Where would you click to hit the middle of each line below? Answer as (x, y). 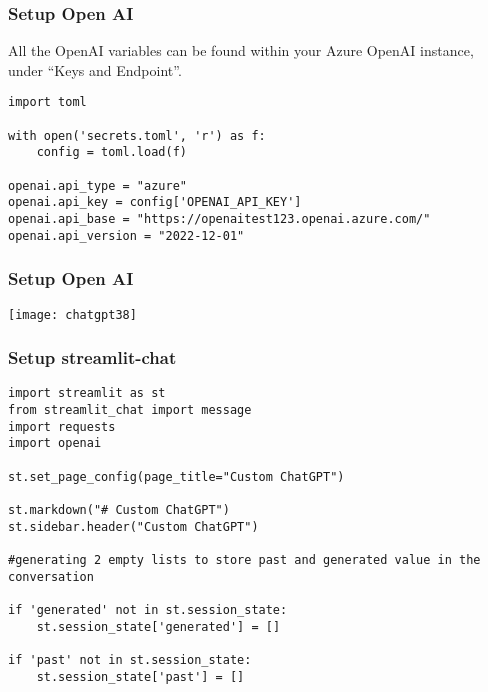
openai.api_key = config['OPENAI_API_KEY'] (155, 202)
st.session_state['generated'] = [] (158, 626)
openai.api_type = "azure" (97, 185)
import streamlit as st (87, 393)
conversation (51, 576)
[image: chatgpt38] (72, 314)
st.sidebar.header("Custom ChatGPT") (133, 526)
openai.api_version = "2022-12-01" (126, 235)
